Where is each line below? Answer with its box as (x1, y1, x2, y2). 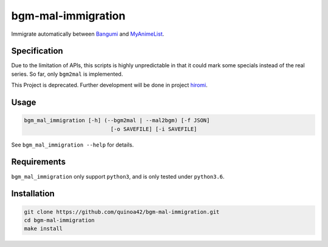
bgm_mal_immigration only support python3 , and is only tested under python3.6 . (11, 173, 225, 180)
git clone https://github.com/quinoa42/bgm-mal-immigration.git (24, 208, 220, 215)
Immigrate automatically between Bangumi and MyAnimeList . (11, 30, 165, 38)
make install (24, 225, 63, 232)
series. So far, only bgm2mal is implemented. (11, 70, 123, 77)
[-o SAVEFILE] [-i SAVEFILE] (110, 125, 197, 133)
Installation (11, 188, 55, 199)
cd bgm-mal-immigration (24, 217, 95, 223)
